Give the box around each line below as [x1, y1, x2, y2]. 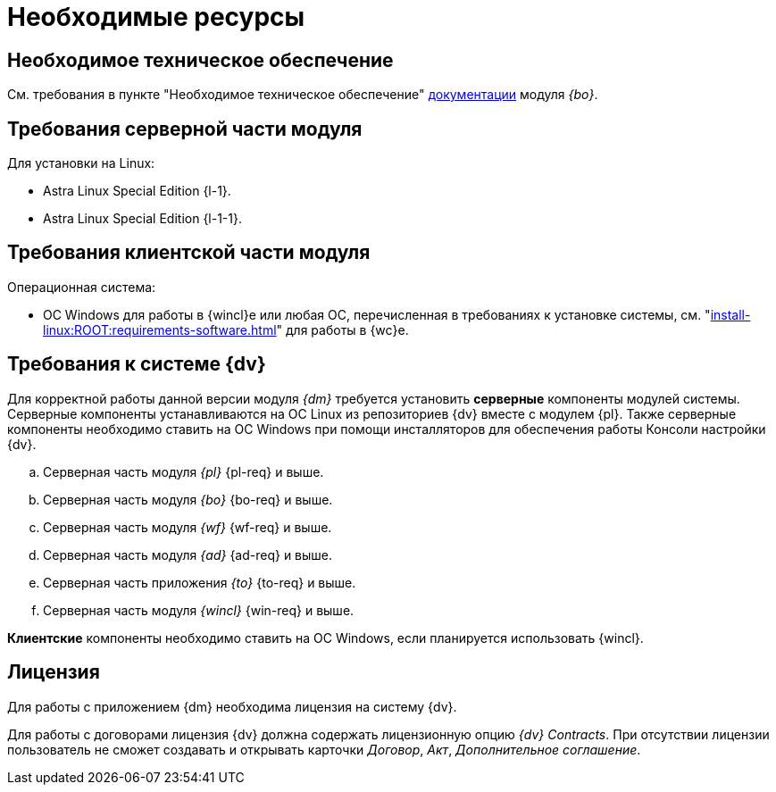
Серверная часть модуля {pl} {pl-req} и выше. [43, 463, 324, 479]
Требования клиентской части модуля [7, 241, 371, 264]
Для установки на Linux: [7, 155, 155, 171]
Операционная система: [7, 279, 156, 295]
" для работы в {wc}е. [276, 321, 409, 338]
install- [710, 306, 751, 322]
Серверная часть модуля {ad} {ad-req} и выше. [43, 546, 333, 563]
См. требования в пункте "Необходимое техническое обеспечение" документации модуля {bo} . [7, 87, 598, 103]
